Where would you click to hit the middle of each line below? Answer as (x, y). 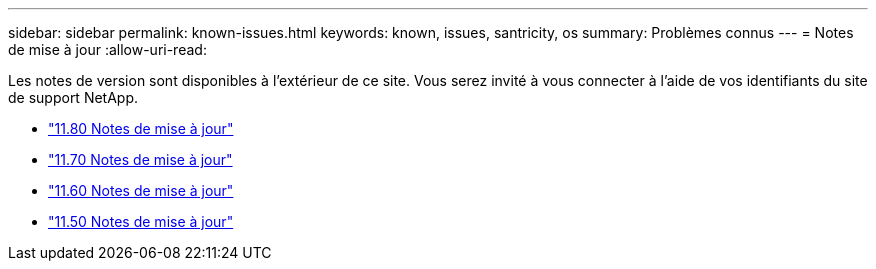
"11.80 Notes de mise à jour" (141, 128)
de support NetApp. (73, 97)
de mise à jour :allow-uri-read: (107, 49)
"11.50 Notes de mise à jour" (141, 221)
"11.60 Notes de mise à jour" (141, 190)
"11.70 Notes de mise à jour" (140, 159)
